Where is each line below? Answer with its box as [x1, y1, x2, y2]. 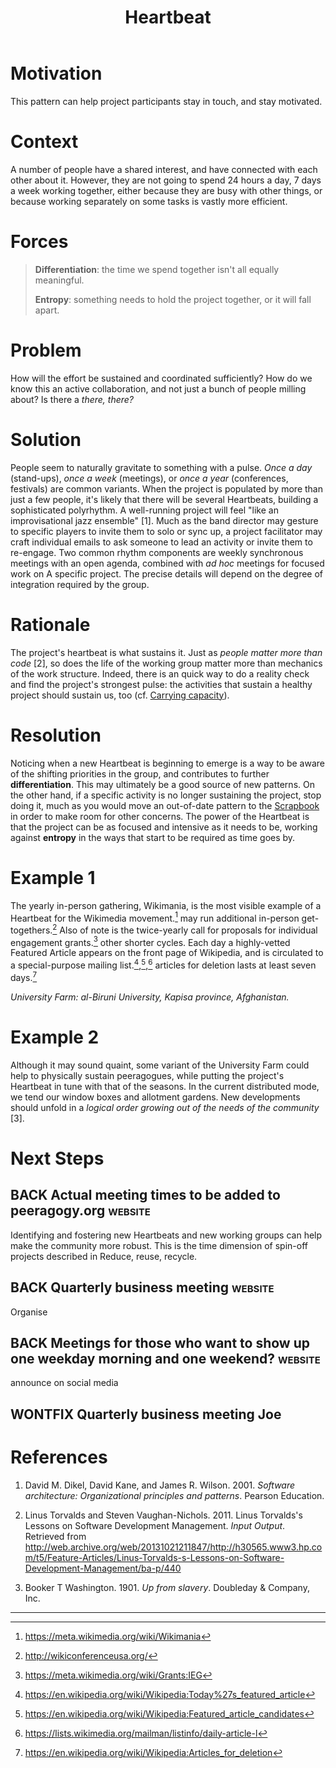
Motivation [10, 62, 103, 85]
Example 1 [10, 866, 96, 889]
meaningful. [34, 274, 85, 286]
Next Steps [10, 1147, 105, 1170]
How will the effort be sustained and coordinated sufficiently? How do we [10, 372, 313, 384]
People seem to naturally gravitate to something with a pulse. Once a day [10, 461, 313, 473]
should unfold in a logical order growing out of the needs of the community [10, 1101, 320, 1113]
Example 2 [10, 1026, 100, 1048]
